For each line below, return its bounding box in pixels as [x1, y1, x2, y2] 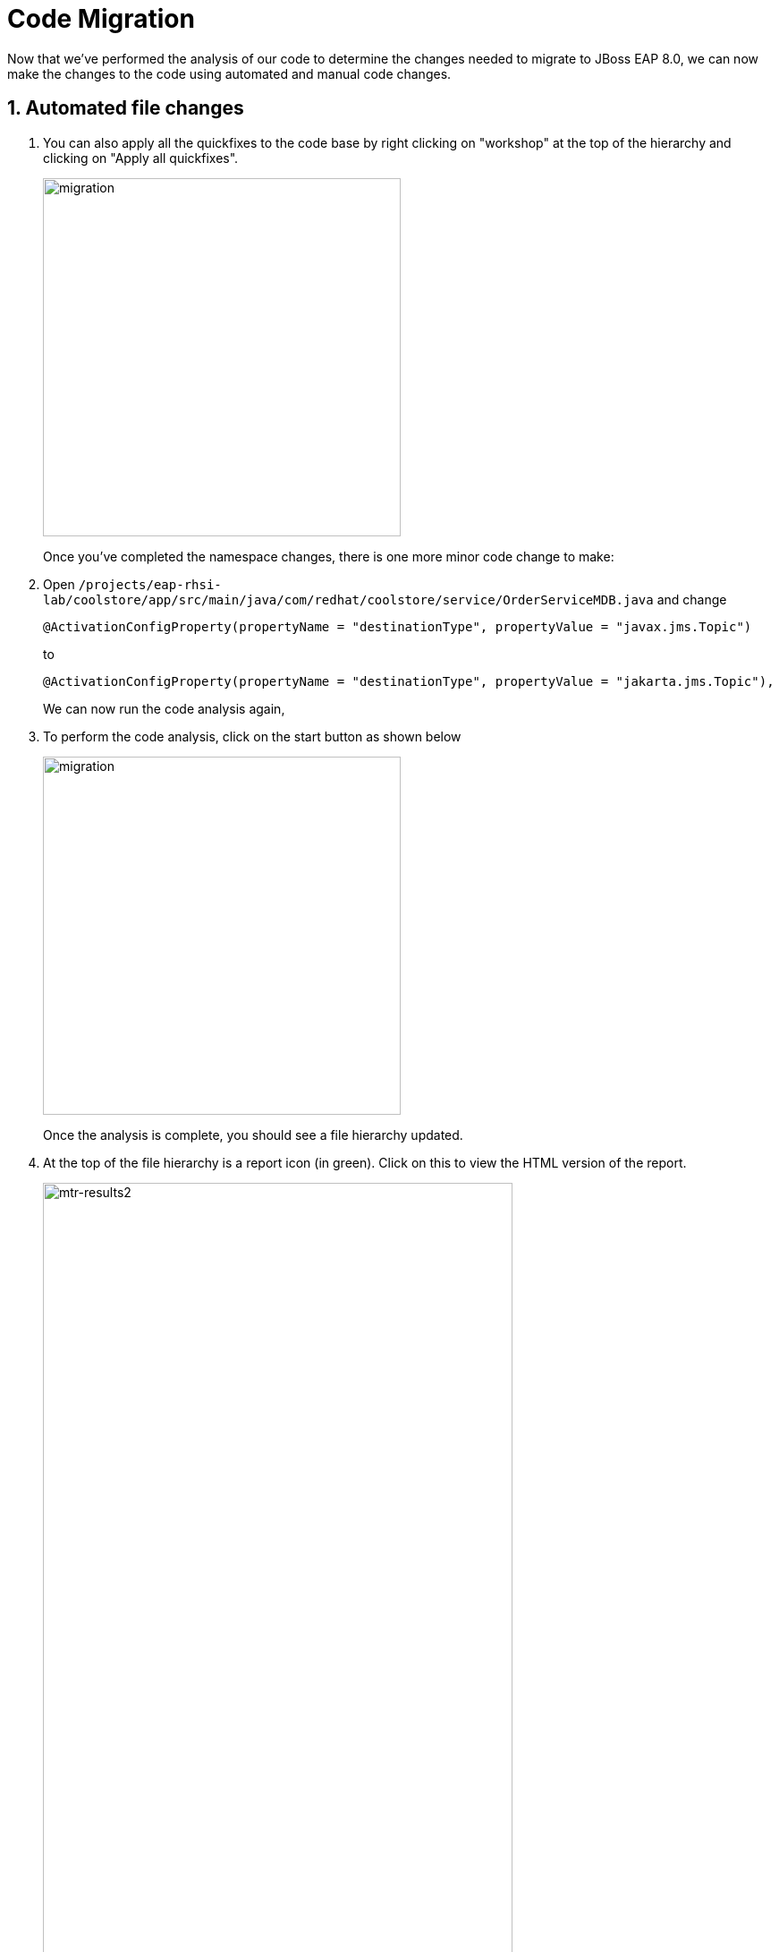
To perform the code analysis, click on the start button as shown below [43, 728, 461, 744]
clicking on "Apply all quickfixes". [43, 150, 239, 166]
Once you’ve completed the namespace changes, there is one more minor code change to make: [43, 548, 614, 564]
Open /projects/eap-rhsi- [43, 576, 222, 592]
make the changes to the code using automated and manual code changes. [7, 65, 452, 81]
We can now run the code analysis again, [43, 700, 285, 716]
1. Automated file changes [7, 97, 244, 120]
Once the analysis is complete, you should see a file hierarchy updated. [43, 1126, 463, 1143]
